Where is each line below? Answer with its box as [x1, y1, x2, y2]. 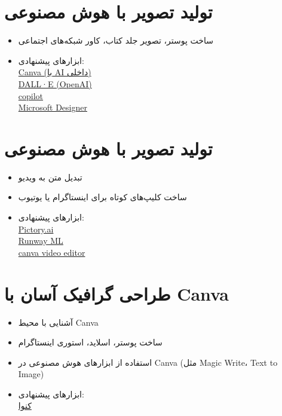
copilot [18, 89, 44, 102]
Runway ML [18, 234, 63, 247]
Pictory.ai [18, 222, 54, 235]
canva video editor [18, 246, 85, 258]
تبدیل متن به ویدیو [18, 170, 82, 183]
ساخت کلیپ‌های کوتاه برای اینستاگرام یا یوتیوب [18, 191, 187, 203]
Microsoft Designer [18, 101, 87, 114]
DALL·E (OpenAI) [18, 77, 92, 90]
